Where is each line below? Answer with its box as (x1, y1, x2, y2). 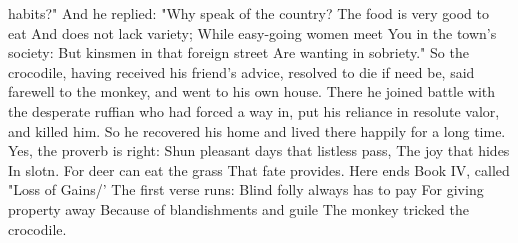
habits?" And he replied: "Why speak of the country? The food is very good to (8, 3, 490, 23)
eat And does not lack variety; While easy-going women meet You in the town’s (8, 22, 497, 43)
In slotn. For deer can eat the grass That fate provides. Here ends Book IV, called (8, 159, 510, 180)
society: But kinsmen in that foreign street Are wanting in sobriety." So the (8, 42, 469, 63)
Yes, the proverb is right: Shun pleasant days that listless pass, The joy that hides (8, 140, 510, 161)
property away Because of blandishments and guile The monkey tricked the (8, 198, 469, 219)
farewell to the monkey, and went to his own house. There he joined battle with (8, 81, 496, 102)
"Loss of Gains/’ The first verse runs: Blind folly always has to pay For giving (8, 179, 484, 200)
